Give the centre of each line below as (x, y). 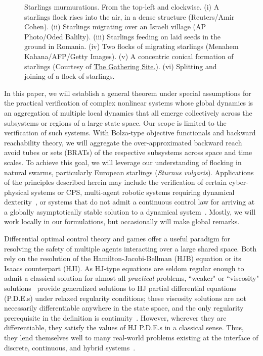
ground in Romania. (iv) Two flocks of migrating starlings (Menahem (131, 46)
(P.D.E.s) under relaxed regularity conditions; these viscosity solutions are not (125, 298)
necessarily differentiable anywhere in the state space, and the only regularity (124, 308)
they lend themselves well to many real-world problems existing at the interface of (131, 337)
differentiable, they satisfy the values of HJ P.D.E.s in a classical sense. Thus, (124, 327)
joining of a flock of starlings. (70, 76)
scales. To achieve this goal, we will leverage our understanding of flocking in (123, 162)
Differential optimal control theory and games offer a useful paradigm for (117, 239)
